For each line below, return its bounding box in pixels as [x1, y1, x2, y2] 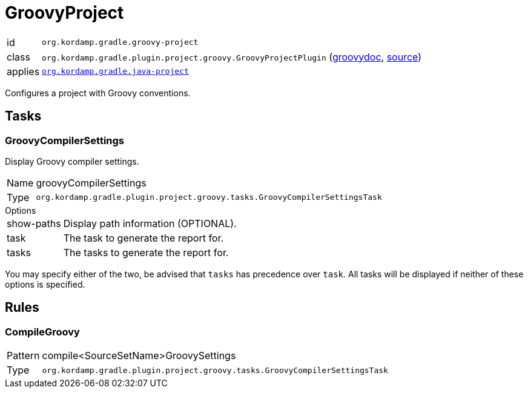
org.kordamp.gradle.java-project [42, 67, 189, 76]
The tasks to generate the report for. [63, 246, 229, 259]
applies [7, 65, 40, 78]
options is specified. [5, 279, 85, 289]
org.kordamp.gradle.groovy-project [42, 38, 199, 47]
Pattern [7, 349, 40, 362]
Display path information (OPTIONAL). [63, 217, 237, 230]
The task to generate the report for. [63, 231, 224, 244]
